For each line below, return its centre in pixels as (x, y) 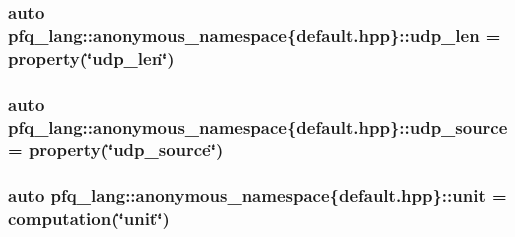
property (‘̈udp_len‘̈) (91, 57)
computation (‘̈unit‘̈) (89, 218)
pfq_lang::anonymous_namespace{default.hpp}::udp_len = (254, 34)
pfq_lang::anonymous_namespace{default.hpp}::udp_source (258, 126)
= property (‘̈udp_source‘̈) (116, 149)
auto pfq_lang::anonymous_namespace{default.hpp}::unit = (257, 195)
